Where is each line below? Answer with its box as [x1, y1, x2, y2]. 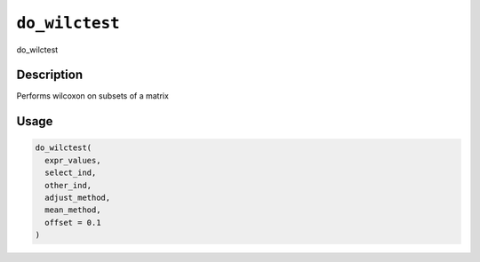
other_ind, [44, 180, 92, 190]
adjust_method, [44, 193, 111, 203]
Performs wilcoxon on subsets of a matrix [16, 91, 169, 101]
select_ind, [44, 168, 97, 178]
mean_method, [44, 205, 101, 215]
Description [16, 67, 84, 83]
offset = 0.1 [44, 218, 101, 227]
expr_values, [44, 155, 101, 165]
